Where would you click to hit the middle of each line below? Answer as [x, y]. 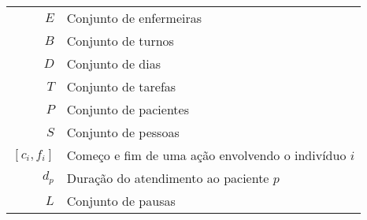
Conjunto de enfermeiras [134, 18]
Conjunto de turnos [120, 41]
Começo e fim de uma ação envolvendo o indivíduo [206, 155]
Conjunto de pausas [121, 201]
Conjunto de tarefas [121, 86]
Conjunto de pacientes [128, 109]
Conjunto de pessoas [123, 132]
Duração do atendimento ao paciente [168, 178]
